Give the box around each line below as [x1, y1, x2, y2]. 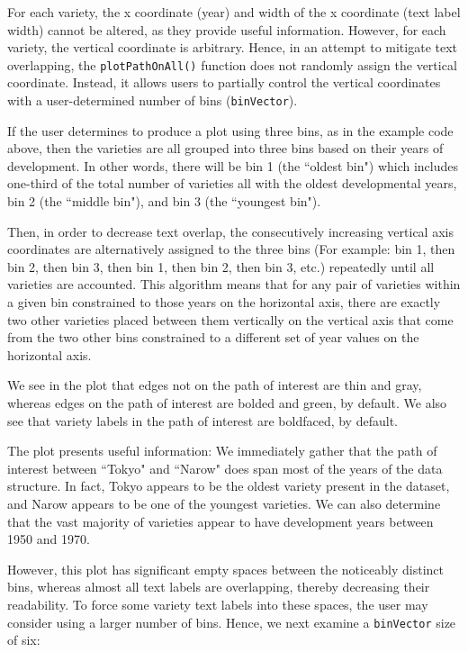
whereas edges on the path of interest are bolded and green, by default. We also [7, 394, 447, 412]
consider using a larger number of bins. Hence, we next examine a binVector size [7, 612, 456, 631]
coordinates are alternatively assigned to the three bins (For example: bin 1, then [7, 240, 455, 258]
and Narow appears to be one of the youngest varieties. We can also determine [7, 494, 441, 512]
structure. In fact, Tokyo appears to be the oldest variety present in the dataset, [7, 476, 450, 495]
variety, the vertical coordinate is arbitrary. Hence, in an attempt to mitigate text [7, 38, 458, 57]
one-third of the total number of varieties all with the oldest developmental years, [7, 174, 457, 193]
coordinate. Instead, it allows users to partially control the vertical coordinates [7, 73, 441, 92]
